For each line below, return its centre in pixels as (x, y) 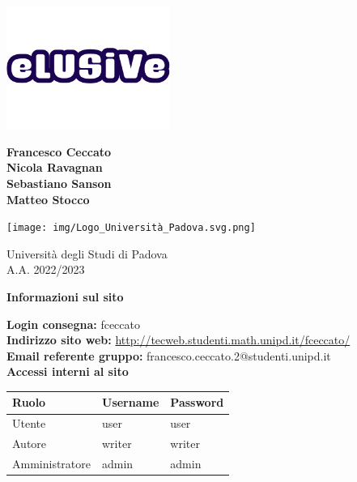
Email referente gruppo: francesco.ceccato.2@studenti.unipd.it (169, 355)
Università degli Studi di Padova (87, 253)
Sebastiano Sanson (59, 183)
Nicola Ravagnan (55, 167)
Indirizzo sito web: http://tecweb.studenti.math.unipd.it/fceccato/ (178, 340)
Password (197, 402)
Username (131, 402)
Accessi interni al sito (68, 371)
